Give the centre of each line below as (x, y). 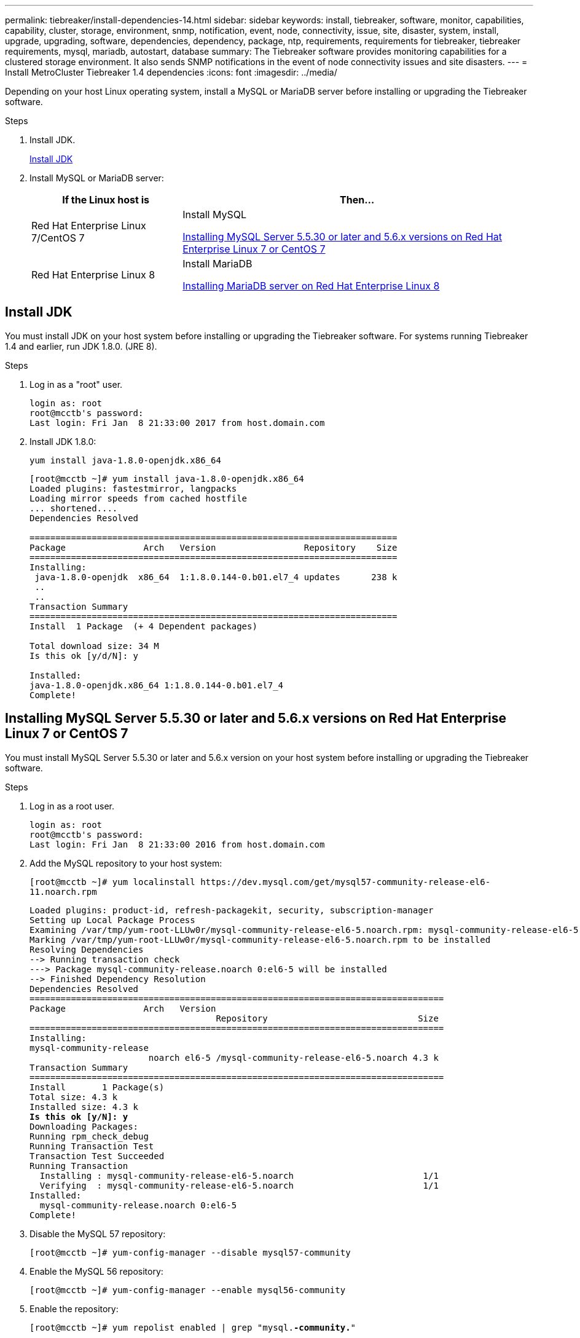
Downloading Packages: (84, 1126)
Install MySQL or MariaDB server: (97, 178)
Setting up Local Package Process (112, 920)
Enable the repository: (74, 1308)
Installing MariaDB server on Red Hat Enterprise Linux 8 (311, 286)
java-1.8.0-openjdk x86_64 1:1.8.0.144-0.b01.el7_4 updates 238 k (216, 577)
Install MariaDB (217, 264)
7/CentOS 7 (58, 238)
